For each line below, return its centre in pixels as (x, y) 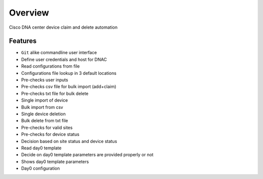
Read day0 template (41, 148)
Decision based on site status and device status (69, 141)
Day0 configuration (41, 168)
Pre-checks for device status (50, 134)
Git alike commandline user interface (59, 53)
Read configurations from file (50, 66)
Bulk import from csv (42, 107)
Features (23, 41)
